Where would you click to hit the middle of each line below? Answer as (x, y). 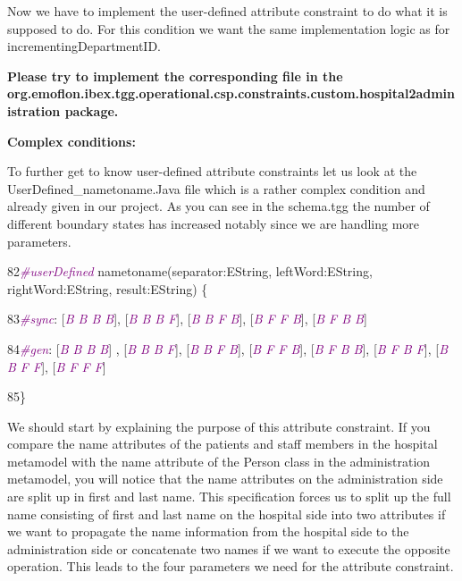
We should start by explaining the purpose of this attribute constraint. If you (219, 426)
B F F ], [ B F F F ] (57, 366)
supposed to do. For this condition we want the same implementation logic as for (229, 28)
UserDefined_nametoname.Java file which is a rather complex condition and (216, 188)
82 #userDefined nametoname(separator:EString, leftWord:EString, (190, 271)
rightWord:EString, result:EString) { (108, 288)
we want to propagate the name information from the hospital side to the (208, 531)
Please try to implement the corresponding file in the (175, 76)
